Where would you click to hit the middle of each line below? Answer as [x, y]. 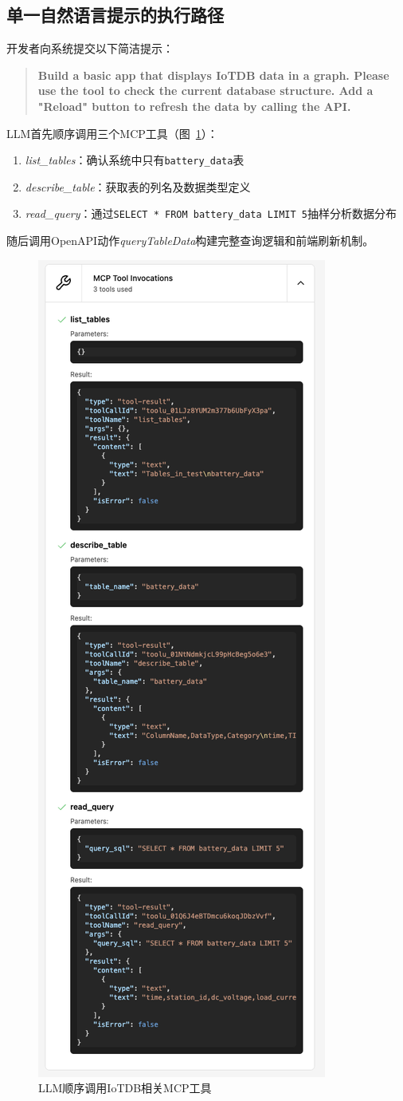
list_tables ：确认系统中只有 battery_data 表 [135, 160]
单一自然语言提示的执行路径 [115, 15]
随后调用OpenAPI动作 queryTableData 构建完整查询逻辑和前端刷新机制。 [190, 241]
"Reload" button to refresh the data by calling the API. [194, 106]
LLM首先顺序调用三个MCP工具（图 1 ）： [112, 133]
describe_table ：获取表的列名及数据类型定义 [138, 186]
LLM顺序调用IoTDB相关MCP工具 [125, 1088]
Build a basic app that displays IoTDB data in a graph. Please [213, 75]
